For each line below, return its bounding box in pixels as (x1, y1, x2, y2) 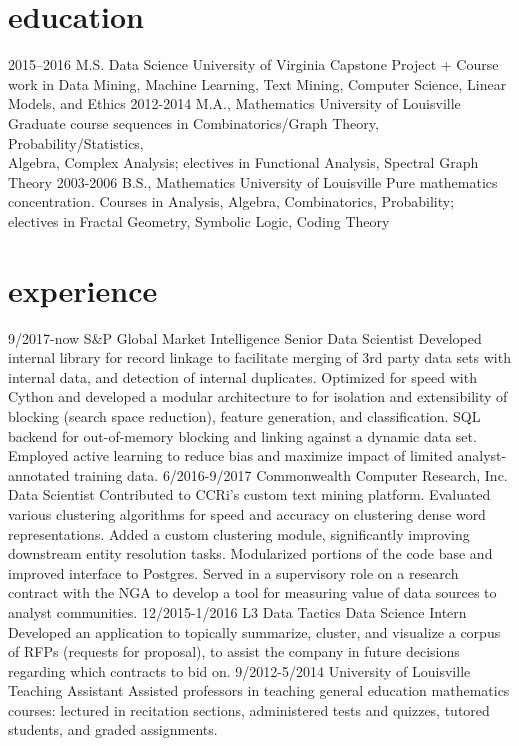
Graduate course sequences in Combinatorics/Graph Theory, (8, 112, 379, 133)
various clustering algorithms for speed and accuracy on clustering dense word (8, 503, 486, 524)
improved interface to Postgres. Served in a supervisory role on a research (8, 562, 459, 583)
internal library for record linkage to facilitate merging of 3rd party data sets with (8, 347, 511, 368)
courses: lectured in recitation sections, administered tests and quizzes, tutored (8, 699, 490, 720)
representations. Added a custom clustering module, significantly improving (8, 523, 470, 544)
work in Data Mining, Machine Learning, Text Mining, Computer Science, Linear (8, 73, 507, 94)
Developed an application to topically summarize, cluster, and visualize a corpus (8, 621, 501, 642)
